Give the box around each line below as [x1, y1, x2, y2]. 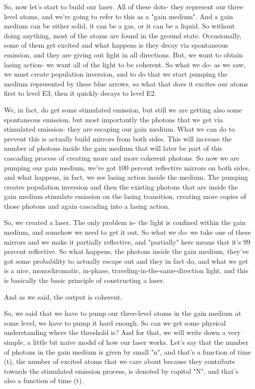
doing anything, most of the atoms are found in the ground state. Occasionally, [4, 30, 242, 40]
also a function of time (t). [4, 375, 84, 386]
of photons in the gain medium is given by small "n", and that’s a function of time [4, 346, 251, 357]
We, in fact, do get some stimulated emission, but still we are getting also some [4, 104, 242, 114]
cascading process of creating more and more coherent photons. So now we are [4, 152, 239, 163]
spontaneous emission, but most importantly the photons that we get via [4, 114, 223, 124]
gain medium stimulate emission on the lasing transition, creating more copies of [4, 191, 246, 201]
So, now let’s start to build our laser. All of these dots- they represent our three [4, 1, 243, 11]
